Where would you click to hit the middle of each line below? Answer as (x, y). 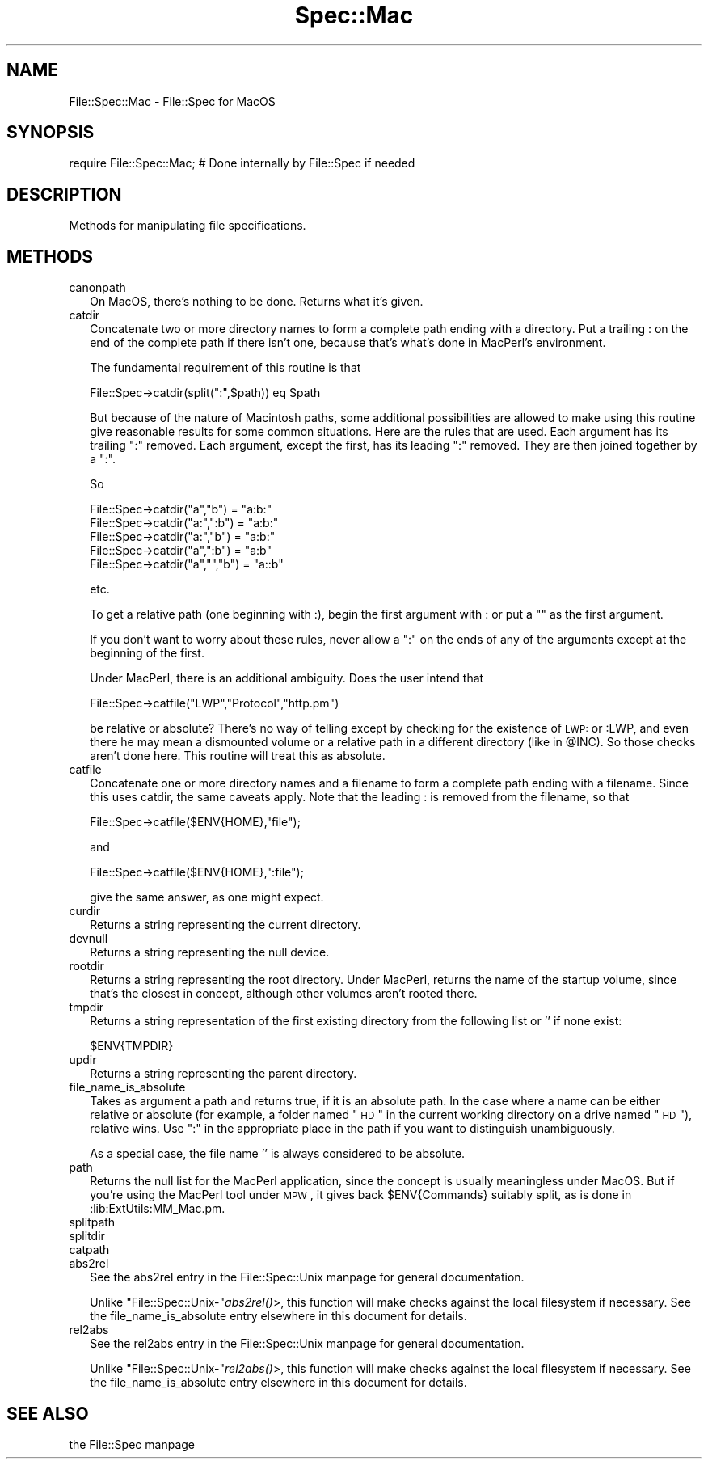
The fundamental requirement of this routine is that (225, 368)
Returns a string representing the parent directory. (223, 1074)
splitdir (87, 1236)
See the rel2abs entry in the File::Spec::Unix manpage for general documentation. (307, 1344)
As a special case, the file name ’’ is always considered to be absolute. (278, 1154)
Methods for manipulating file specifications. (188, 226)
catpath (89, 1250)
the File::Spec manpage (132, 1444)
